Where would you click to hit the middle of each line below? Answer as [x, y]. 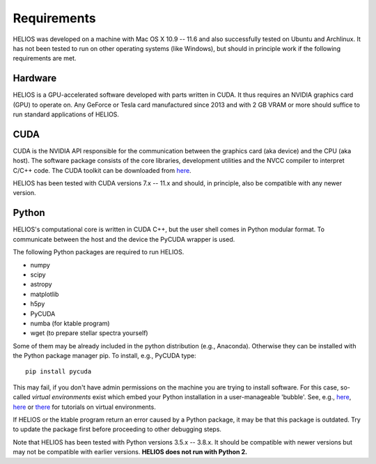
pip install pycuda [58, 372]
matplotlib [45, 294]
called [22, 397]
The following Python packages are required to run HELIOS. [99, 252]
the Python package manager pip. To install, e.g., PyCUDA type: [104, 356]
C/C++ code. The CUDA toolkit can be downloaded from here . [102, 170]
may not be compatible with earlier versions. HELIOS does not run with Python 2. [130, 452]
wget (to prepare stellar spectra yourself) [89, 333]
